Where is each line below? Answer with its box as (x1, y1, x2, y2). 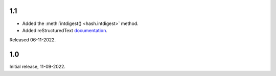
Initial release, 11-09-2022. (9, 64, 66, 70)
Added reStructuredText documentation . (22, 27, 107, 33)
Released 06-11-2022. (9, 37, 56, 43)
